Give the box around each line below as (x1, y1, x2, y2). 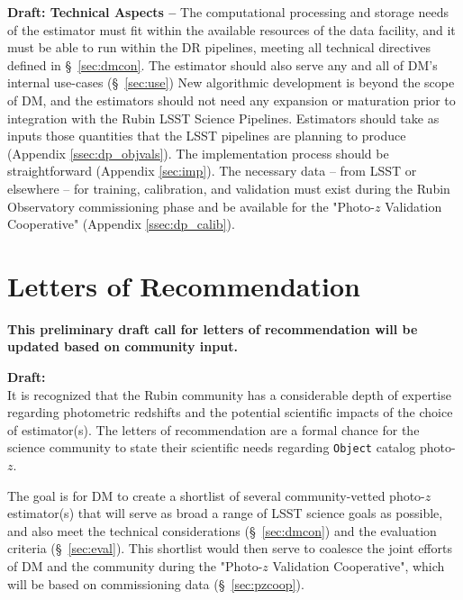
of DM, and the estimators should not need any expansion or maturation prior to (7, 90, 456, 109)
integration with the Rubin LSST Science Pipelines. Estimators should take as (7, 108, 440, 127)
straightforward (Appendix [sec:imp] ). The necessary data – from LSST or (7, 161, 417, 180)
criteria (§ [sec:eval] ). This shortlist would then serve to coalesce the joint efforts (7, 539, 452, 558)
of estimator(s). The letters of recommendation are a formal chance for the (7, 420, 420, 439)
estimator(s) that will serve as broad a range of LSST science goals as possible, (7, 504, 443, 523)
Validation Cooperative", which (272, 557, 445, 576)
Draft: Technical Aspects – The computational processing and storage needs (7, 3, 449, 21)
